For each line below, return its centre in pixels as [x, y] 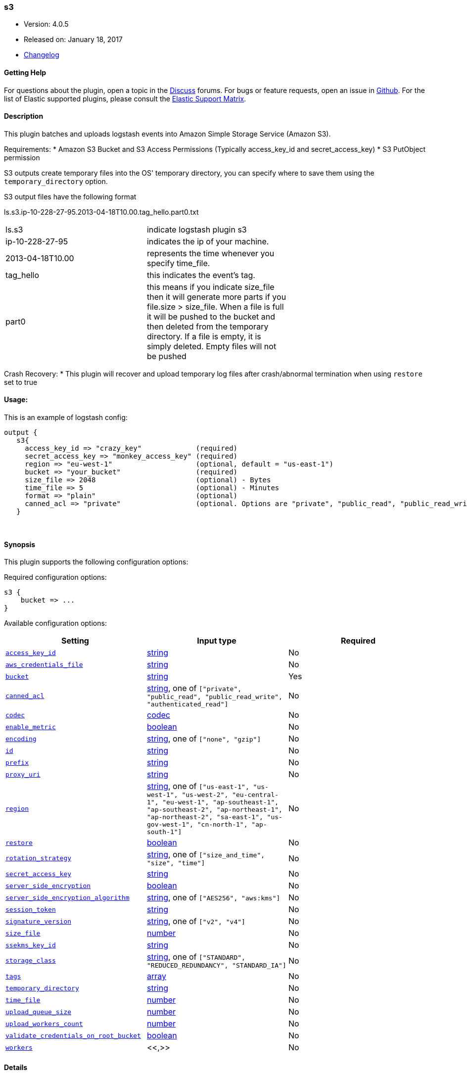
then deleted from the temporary [208, 326]
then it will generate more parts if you [216, 297]
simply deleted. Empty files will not [211, 346]
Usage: [16, 400]
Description [24, 116]
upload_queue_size [39, 1012]
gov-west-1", [170, 825]
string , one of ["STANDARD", [196, 957]
